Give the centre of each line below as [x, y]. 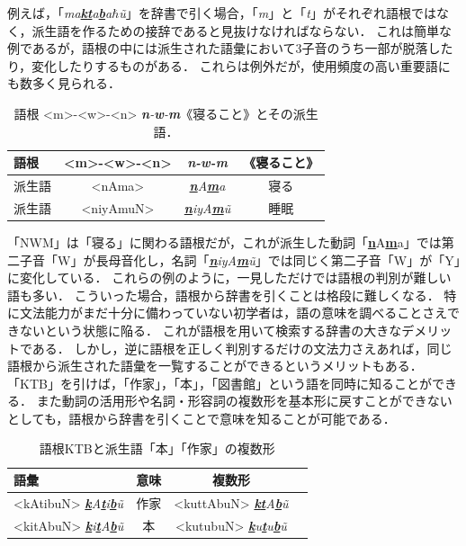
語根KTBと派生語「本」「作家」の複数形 [157, 448]
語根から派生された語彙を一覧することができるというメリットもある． [215, 366]
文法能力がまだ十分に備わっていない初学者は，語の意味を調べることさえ [233, 313]
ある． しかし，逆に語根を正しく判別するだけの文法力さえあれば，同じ [242, 348]
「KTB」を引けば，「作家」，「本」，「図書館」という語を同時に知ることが [220, 383]
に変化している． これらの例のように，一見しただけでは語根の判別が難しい [229, 277]
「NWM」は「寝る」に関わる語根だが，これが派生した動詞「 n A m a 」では [224, 242]
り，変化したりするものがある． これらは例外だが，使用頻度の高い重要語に [229, 65]
